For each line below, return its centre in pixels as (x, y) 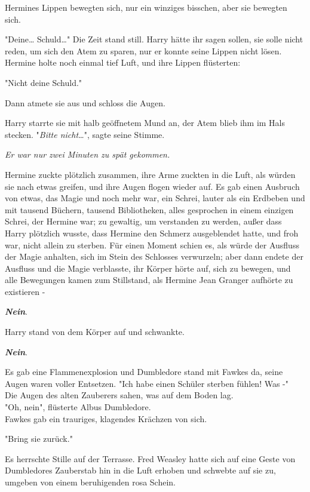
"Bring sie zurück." (39, 439)
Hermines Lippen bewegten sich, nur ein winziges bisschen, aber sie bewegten (146, 7)
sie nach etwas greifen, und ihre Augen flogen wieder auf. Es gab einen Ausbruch (152, 186)
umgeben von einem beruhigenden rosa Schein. (90, 482)
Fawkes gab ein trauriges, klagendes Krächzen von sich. (106, 418)
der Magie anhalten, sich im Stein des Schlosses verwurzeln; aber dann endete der (154, 256)
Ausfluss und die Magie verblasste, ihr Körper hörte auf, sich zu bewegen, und (148, 268)
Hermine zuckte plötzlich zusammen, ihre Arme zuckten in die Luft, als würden (150, 174)
